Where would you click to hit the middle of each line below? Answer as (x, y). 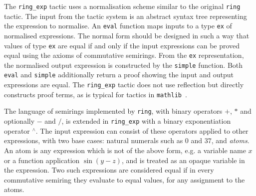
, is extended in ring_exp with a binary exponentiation (146, 121)
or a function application (42, 160)
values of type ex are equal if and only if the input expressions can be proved (122, 45)
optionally (19, 121)
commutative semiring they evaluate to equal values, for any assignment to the (125, 179)
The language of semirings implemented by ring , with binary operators (113, 111)
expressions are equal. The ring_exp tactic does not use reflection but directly (124, 85)
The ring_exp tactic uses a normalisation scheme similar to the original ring (122, 6)
